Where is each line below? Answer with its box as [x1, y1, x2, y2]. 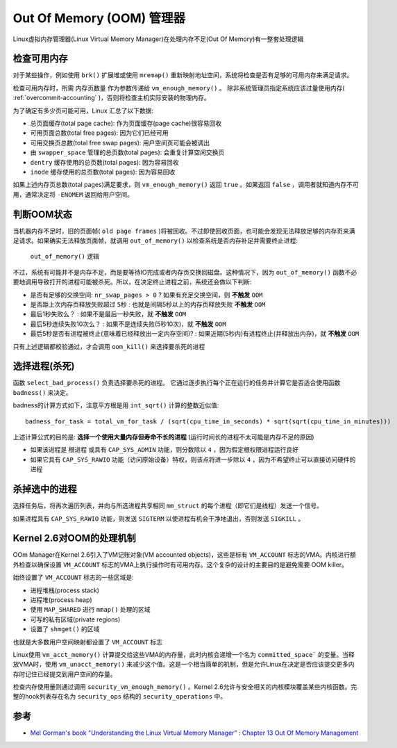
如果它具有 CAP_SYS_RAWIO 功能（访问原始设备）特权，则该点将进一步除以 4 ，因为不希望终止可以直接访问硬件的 [30, 455, 356, 464]
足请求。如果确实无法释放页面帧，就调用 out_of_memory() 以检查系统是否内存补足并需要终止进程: [12, 236, 298, 245]
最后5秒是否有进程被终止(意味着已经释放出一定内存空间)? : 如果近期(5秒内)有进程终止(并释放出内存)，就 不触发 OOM [30, 330, 360, 338]
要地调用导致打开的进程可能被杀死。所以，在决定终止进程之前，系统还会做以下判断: [12, 278, 253, 286]
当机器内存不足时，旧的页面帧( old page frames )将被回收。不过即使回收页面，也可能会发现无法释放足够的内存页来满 [12, 227, 355, 235]
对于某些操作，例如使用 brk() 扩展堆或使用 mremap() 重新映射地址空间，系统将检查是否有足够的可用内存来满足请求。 [12, 71, 353, 79]
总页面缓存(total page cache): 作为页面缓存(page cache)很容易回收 [30, 119, 222, 128]
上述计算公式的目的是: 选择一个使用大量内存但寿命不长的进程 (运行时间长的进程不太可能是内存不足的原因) [12, 433, 315, 441]
